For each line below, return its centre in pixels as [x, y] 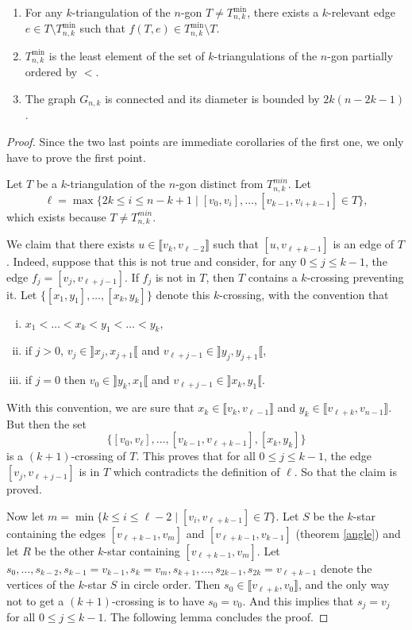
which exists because [56, 216]
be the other [64, 550]
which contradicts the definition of [196, 472]
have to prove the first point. [76, 157]
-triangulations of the [266, 55]
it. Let [22, 294]
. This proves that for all [196, 456]
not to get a [35, 600]
